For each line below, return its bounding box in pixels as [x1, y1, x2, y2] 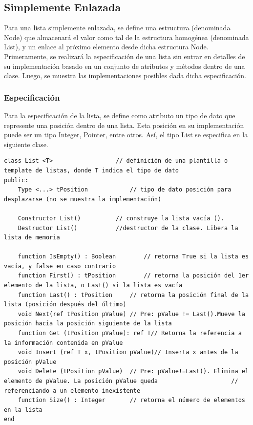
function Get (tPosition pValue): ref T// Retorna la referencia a [18, 330, 242, 337]
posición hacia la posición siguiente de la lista [4, 320, 172, 327]
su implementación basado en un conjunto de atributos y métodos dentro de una [4, 61, 245, 71]
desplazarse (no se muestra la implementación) [4, 195, 162, 203]
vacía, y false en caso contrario [4, 262, 116, 270]
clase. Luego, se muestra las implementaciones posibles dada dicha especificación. [4, 70, 246, 81]
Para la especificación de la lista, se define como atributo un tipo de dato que [4, 110, 235, 120]
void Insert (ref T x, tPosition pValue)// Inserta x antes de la [18, 349, 238, 356]
